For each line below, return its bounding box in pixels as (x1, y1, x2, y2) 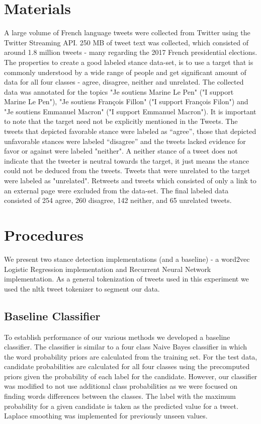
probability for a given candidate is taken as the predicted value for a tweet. (4, 400, 238, 411)
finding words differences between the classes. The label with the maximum (4, 391, 236, 401)
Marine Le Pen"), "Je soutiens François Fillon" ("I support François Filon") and (4, 96, 248, 107)
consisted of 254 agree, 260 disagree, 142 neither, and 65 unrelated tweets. (4, 195, 232, 205)
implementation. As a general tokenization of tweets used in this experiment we (4, 273, 249, 284)
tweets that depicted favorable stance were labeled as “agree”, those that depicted (4, 126, 256, 136)
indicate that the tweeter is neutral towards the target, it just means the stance (4, 155, 249, 166)
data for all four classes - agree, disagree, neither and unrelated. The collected (4, 77, 244, 87)
